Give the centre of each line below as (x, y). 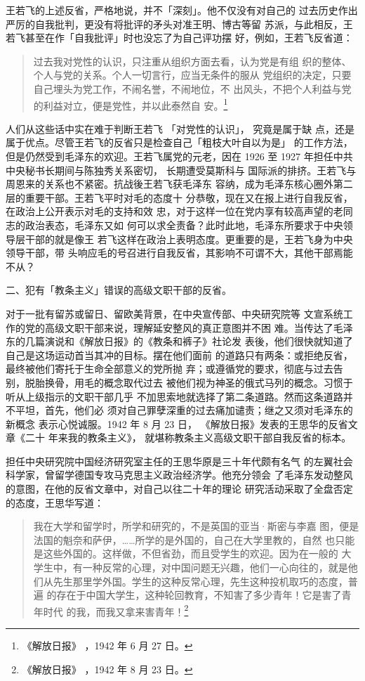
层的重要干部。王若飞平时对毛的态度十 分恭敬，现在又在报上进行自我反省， (179, 197)
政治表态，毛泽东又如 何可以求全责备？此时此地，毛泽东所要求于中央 (184, 225)
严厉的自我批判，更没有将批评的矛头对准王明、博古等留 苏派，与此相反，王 (179, 24)
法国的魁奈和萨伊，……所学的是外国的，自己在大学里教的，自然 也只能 (194, 539)
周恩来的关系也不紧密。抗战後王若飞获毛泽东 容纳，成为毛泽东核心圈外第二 (179, 184)
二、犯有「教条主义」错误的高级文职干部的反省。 (119, 290)
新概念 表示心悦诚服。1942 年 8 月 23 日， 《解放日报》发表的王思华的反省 (177, 423)
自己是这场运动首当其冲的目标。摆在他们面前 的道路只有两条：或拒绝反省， (179, 355)
